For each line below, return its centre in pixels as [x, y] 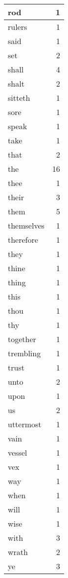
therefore [23, 240]
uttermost [25, 424]
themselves [26, 225]
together [22, 339]
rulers [18, 27]
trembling [24, 353]
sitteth [19, 98]
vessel [18, 452]
